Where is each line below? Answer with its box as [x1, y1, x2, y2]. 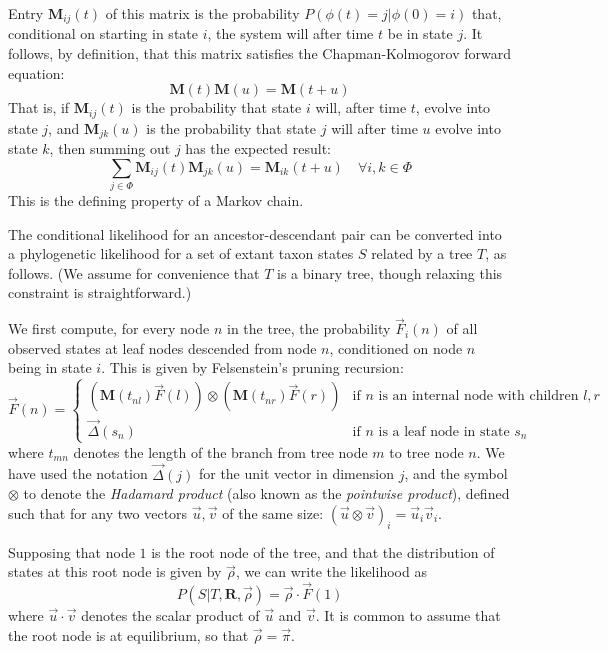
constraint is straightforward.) [8, 282, 192, 303]
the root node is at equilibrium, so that [8, 624, 249, 645]
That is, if [8, 97, 70, 118]
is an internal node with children [378, 389, 579, 404]
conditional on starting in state [8, 23, 198, 44]
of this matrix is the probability [105, 3, 300, 23]
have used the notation [8, 463, 148, 484]
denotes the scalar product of [81, 605, 260, 626]
